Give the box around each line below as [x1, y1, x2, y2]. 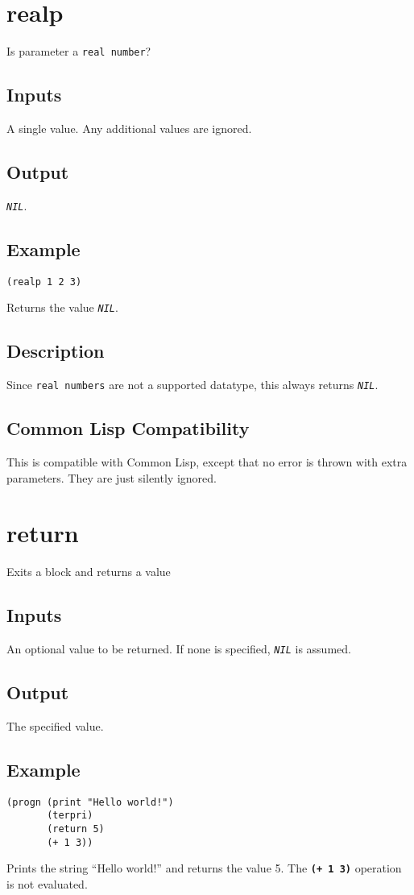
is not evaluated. [6, 876, 88, 893]
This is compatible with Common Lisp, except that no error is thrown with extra [6, 454, 408, 470]
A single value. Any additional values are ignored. [6, 119, 252, 136]
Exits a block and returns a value [6, 563, 171, 580]
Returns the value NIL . [6, 299, 118, 316]
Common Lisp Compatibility [6, 416, 250, 441]
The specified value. [6, 717, 104, 734]
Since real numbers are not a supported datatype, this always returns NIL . [6, 376, 379, 393]
